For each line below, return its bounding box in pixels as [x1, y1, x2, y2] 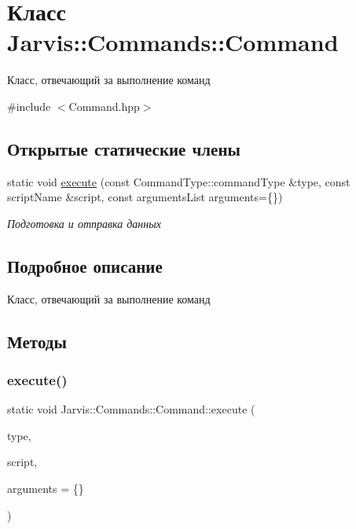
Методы [7, 329, 67, 353]
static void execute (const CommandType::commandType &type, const [7, 173, 350, 189]
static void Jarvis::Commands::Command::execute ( [7, 401, 255, 417]
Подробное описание [7, 253, 163, 277]
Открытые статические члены [7, 136, 240, 160]
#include [7, 97, 51, 114]
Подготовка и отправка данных [7, 215, 161, 231]
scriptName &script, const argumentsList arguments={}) [7, 189, 283, 205]
